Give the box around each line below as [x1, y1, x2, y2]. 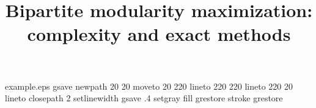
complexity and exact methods [27, 21, 291, 46]
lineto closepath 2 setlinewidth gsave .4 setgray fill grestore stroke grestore [5, 92, 283, 104]
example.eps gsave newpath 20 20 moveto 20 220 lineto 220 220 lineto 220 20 [5, 79, 293, 92]
